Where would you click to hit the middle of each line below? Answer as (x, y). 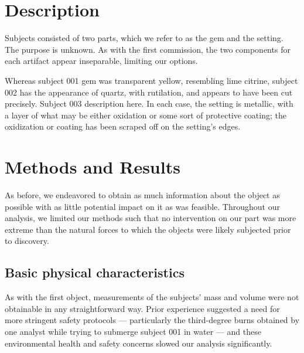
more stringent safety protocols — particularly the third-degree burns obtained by (152, 320)
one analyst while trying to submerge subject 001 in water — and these (133, 331)
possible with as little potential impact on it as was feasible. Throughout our (142, 206)
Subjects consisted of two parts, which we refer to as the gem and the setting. (144, 38)
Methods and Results (93, 167)
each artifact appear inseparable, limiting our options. (101, 61)
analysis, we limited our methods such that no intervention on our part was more (151, 218)
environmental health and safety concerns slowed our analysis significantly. (139, 343)
